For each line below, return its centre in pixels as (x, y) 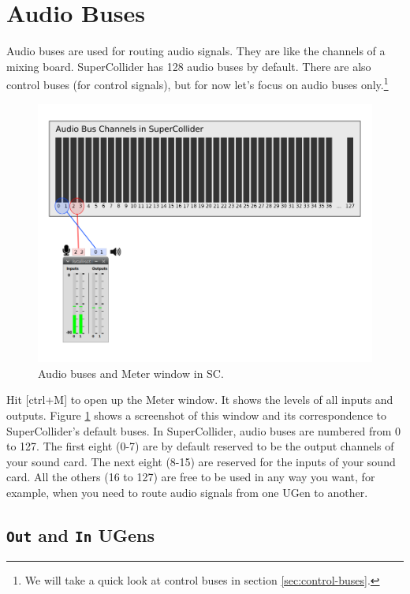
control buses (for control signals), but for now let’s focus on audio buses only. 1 (198, 83)
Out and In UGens (81, 534)
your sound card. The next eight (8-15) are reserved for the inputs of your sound (201, 461)
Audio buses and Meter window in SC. (131, 373)
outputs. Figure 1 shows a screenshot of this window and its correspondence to (197, 415)
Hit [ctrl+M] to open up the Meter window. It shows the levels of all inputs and (200, 400)
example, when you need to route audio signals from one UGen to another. (187, 492)
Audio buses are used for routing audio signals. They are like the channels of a (196, 51)
